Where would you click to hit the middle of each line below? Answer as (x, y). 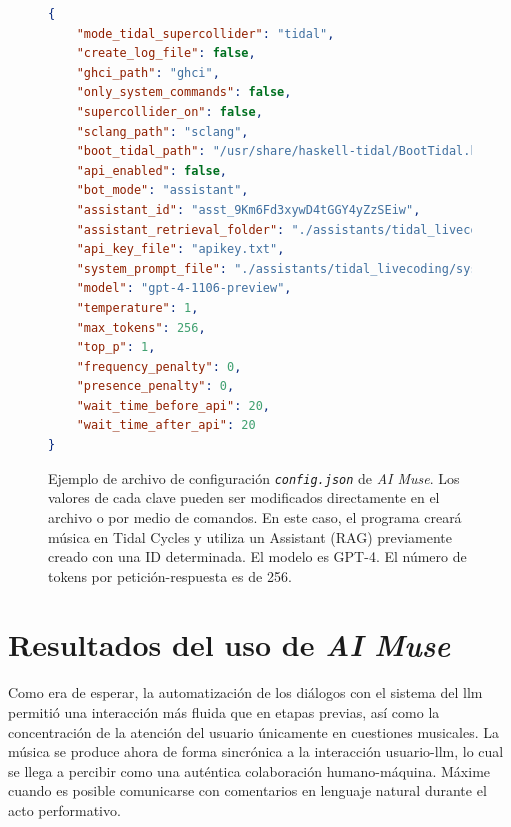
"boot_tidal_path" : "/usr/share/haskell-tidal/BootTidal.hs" (284, 151)
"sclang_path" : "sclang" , (162, 131)
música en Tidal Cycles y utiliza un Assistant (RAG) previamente (250, 536)
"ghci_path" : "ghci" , (148, 72)
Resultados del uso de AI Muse (229, 645)
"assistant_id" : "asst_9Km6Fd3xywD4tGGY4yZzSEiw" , (248, 209)
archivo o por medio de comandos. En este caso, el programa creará (255, 516)
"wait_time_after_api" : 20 (166, 425)
